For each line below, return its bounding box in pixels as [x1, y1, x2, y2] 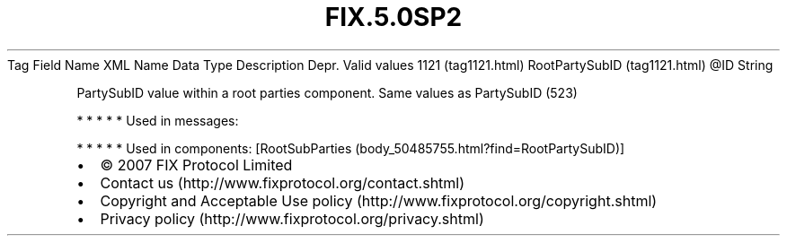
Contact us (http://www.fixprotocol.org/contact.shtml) [100, 173, 465, 192]
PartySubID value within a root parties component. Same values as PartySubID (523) [76, 84, 578, 100]
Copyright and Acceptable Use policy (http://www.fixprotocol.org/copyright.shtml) [100, 191, 658, 210]
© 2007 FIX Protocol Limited [100, 155, 293, 174]
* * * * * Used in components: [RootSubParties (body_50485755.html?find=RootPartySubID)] [76, 140, 625, 156]
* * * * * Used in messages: [76, 112, 239, 128]
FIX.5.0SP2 [324, 2, 463, 32]
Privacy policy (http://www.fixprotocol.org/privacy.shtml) [100, 209, 484, 228]
